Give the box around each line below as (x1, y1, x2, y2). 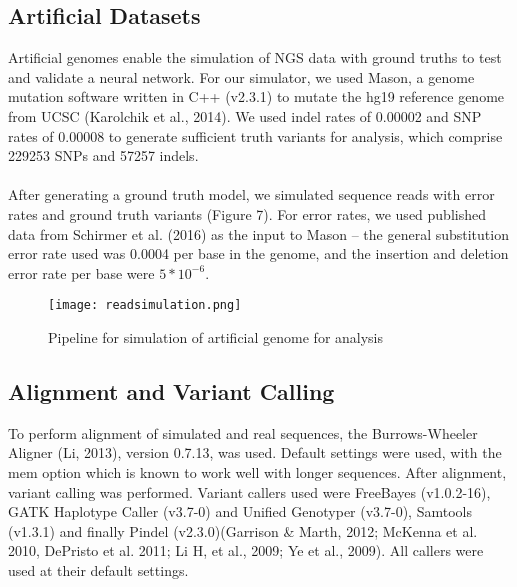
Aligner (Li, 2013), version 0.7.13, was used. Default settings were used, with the (8, 442, 502, 463)
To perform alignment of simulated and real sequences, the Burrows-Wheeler (8, 422, 478, 443)
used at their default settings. (8, 559, 189, 580)
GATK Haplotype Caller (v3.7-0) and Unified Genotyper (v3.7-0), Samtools (8, 501, 472, 522)
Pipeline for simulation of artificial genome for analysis (48, 326, 384, 347)
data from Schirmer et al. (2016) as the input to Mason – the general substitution (8, 223, 509, 244)
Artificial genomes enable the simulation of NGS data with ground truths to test (8, 47, 502, 68)
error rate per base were (8, 262, 155, 283)
